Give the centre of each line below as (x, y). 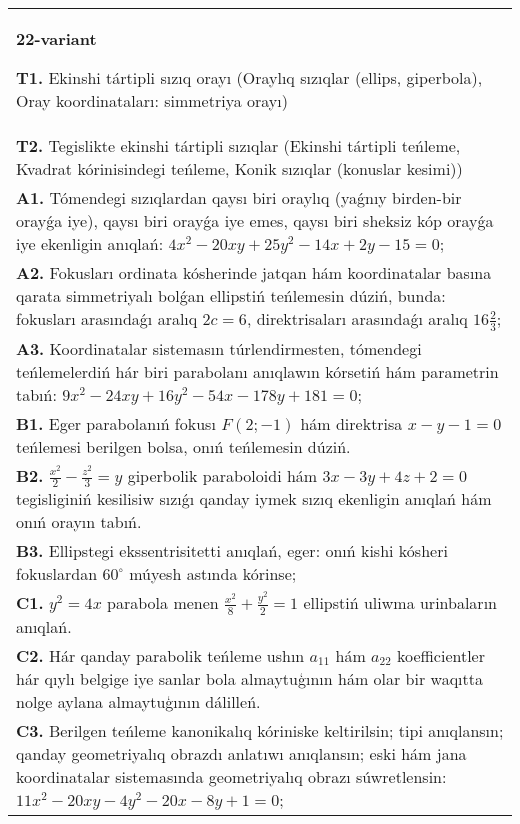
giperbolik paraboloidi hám (222, 475)
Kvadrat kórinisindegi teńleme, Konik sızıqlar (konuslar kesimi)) (239, 168)
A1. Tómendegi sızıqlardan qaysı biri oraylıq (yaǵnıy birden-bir (239, 197)
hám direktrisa (351, 423)
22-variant (56, 38)
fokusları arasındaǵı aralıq (107, 318)
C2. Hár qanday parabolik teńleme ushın (160, 655)
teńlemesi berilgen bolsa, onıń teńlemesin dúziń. (183, 446)
